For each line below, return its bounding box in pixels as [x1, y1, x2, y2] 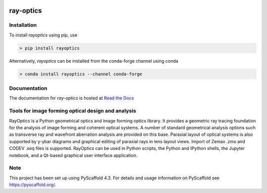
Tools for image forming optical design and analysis [9, 108, 136, 115]
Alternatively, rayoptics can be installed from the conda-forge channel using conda [9, 58, 178, 64]
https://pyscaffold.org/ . [9, 182, 56, 188]
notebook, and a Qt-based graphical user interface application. [9, 152, 138, 158]
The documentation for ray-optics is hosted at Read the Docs [9, 95, 134, 101]
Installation [9, 22, 37, 29]
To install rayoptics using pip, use [9, 32, 78, 38]
